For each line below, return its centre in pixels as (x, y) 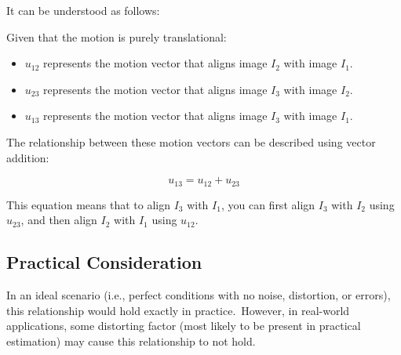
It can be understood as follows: (83, 10)
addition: (28, 157)
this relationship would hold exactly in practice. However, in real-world (178, 310)
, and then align (59, 220)
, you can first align (268, 204)
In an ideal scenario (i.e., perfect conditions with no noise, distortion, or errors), (199, 295)
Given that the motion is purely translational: (117, 36)
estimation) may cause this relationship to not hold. (131, 341)
